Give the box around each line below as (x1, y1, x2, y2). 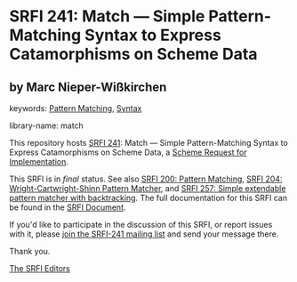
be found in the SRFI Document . (9, 202, 126, 213)
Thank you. (9, 246, 51, 256)
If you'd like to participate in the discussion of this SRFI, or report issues (9, 220, 273, 230)
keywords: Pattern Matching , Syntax (9, 103, 142, 113)
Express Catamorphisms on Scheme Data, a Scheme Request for (9, 147, 247, 157)
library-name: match (9, 120, 84, 131)
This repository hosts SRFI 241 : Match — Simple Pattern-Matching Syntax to (9, 138, 289, 148)
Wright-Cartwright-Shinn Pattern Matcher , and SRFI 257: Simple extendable (9, 183, 286, 193)
